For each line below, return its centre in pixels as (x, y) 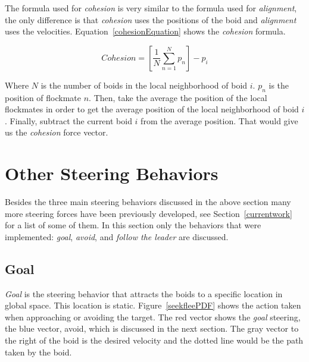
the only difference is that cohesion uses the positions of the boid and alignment (151, 19)
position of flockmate (43, 97)
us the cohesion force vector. (57, 132)
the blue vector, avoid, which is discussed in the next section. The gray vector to (152, 328)
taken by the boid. (38, 352)
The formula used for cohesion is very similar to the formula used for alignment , (151, 8)
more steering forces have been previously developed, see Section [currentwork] (149, 213)
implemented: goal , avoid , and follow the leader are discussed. (117, 236)
